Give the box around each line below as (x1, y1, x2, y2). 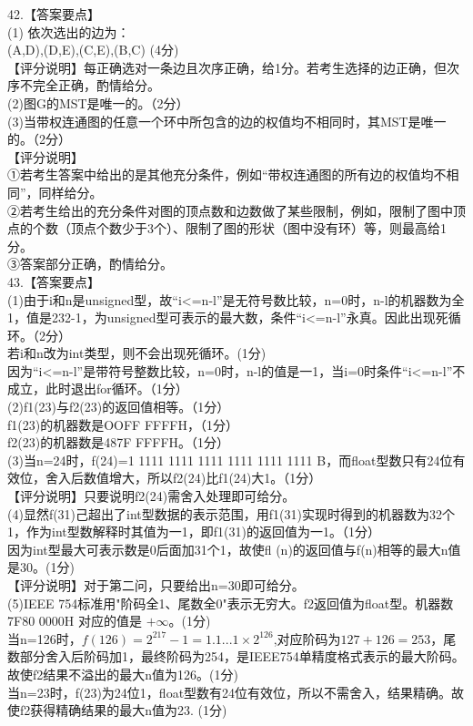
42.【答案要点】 (7, 5, 100, 23)
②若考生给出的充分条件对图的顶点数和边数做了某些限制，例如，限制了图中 (7, 200, 453, 220)
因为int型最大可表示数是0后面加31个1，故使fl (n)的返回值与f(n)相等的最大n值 (7, 539, 461, 558)
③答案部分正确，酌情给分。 (7, 254, 173, 273)
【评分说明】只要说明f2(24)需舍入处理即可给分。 (7, 486, 296, 506)
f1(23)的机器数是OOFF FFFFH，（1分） (7, 414, 238, 434)
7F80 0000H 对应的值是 (7, 611, 142, 630)
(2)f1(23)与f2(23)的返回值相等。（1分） (7, 397, 230, 416)
